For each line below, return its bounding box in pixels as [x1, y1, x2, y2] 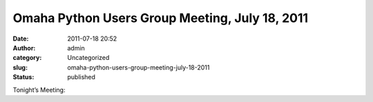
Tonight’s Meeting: [12, 85, 66, 94]
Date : [12, 34, 29, 43]
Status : [12, 73, 35, 81]
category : [12, 54, 42, 62]
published [67, 73, 96, 81]
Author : [12, 43, 36, 52]
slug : [12, 63, 28, 72]
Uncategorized [67, 54, 110, 62]
